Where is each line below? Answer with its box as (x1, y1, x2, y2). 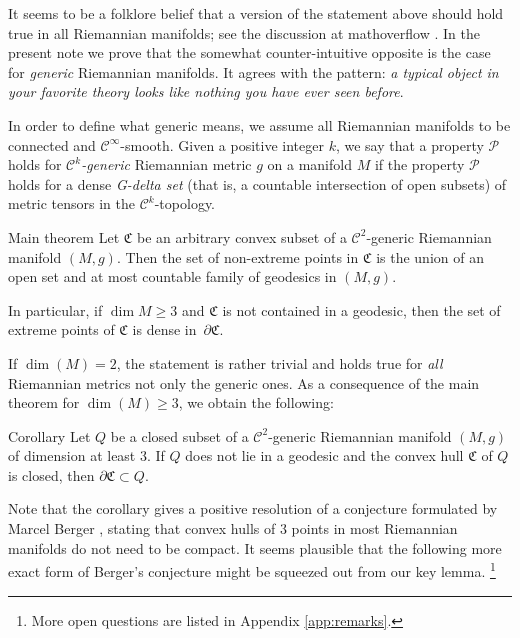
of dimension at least (8, 445, 136, 466)
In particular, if (8, 299, 103, 320)
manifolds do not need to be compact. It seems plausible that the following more (8, 537, 502, 558)
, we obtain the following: (178, 392, 334, 413)
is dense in (132, 319, 197, 340)
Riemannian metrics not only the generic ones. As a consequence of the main (8, 372, 480, 393)
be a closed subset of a (110, 425, 249, 446)
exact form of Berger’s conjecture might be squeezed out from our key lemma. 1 (8, 558, 496, 581)
